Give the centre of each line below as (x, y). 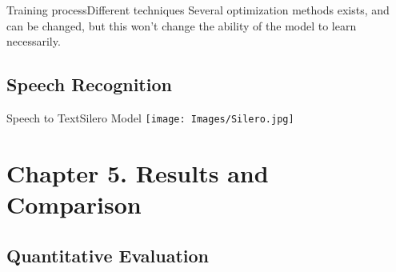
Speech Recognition (89, 84)
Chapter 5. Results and (138, 172)
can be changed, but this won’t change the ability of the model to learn (182, 25)
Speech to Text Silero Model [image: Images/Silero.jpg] (150, 117)
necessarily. (34, 41)
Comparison (74, 204)
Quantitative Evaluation (108, 255)
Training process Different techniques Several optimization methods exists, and (198, 10)
